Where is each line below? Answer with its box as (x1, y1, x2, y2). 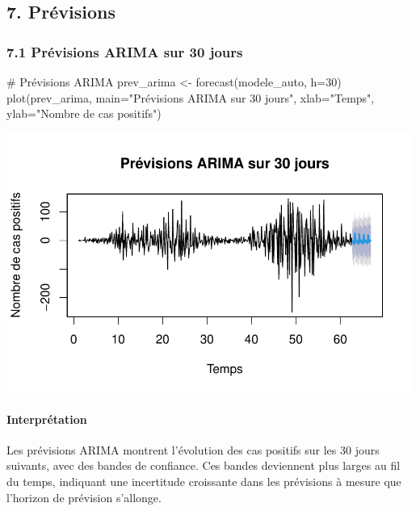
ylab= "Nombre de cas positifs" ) (6, 105, 162, 122)
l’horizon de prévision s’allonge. (6, 488, 162, 505)
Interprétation (6, 410, 87, 427)
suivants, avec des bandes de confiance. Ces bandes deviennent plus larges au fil (6, 457, 401, 474)
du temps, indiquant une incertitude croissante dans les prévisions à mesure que (6, 473, 401, 490)
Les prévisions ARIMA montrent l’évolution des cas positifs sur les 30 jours (6, 441, 380, 458)
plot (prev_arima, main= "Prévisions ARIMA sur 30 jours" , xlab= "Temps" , (6, 89, 375, 106)
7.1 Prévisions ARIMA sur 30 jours (6, 41, 243, 61)
